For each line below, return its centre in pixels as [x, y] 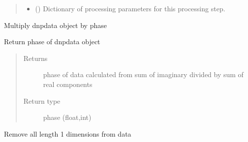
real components [68, 84]
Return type [42, 100]
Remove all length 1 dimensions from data [68, 133]
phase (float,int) [67, 117]
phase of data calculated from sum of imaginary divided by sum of [143, 74]
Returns [35, 58]
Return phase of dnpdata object [52, 42]
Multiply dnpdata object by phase [55, 25]
